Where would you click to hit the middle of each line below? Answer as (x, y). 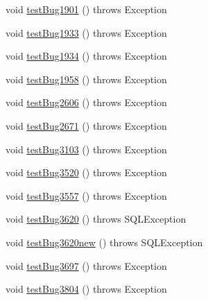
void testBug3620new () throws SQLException (104, 242)
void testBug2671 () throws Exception (86, 125)
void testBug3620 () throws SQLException (96, 219)
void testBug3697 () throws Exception (86, 265)
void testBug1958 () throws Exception (86, 79)
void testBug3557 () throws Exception (86, 195)
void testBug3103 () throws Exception (86, 149)
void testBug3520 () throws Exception (86, 172)
